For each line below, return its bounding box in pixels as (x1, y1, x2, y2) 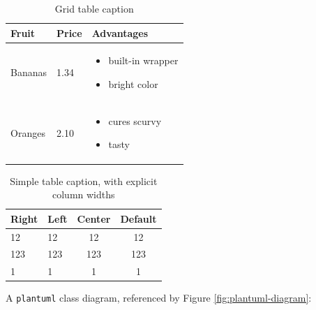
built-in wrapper (108, 53, 179, 68)
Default (120, 211, 157, 226)
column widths (52, 187, 115, 202)
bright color (108, 77, 158, 91)
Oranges (10, 125, 45, 140)
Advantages (91, 25, 149, 40)
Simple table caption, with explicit (10, 173, 158, 188)
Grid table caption (54, 1, 134, 15)
